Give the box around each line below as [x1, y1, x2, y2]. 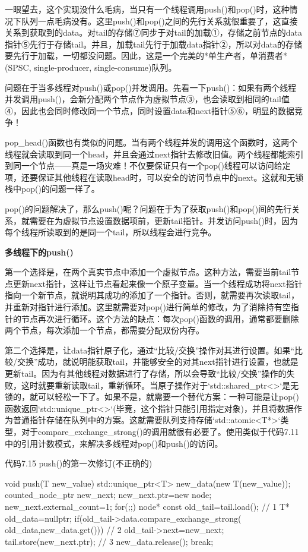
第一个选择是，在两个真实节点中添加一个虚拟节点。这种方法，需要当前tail [5, 266, 291, 278]
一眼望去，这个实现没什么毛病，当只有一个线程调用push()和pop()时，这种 [5, 3, 290, 15]
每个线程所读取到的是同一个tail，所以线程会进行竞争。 [5, 226, 217, 238]
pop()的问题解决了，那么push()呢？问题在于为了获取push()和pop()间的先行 [5, 202, 292, 215]
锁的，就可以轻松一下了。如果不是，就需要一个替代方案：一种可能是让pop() [5, 390, 299, 403]
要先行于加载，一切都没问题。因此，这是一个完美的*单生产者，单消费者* [5, 49, 287, 62]
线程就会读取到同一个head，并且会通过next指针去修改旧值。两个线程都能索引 [5, 147, 304, 160]
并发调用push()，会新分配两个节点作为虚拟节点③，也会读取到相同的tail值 [5, 93, 290, 105]
